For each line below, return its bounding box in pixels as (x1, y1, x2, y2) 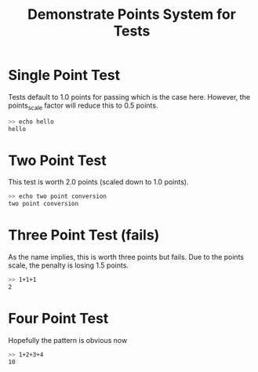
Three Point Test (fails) (8, 226, 160, 244)
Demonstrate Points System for (27, 5, 237, 24)
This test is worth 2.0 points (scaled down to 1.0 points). (8, 177, 189, 187)
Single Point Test (8, 67, 121, 84)
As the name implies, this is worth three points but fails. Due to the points (8, 253, 245, 262)
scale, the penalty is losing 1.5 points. (8, 261, 129, 270)
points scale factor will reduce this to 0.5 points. (8, 100, 158, 111)
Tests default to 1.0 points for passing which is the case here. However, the (8, 92, 251, 101)
